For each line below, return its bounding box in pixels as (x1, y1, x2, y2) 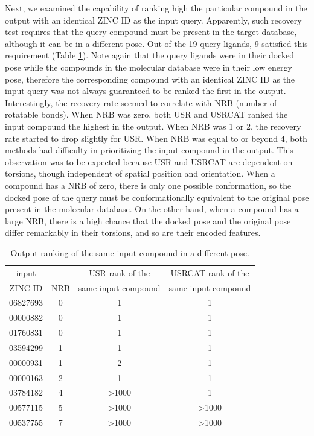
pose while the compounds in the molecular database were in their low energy (5, 60, 292, 73)
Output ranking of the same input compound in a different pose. (10, 246, 249, 259)
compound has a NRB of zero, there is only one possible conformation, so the (5, 179, 292, 191)
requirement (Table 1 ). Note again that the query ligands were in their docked (5, 49, 295, 62)
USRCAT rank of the (170, 266, 249, 279)
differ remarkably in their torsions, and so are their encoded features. (5, 226, 261, 239)
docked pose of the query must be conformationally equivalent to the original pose (5, 191, 309, 203)
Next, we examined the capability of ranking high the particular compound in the (5, 2, 307, 14)
